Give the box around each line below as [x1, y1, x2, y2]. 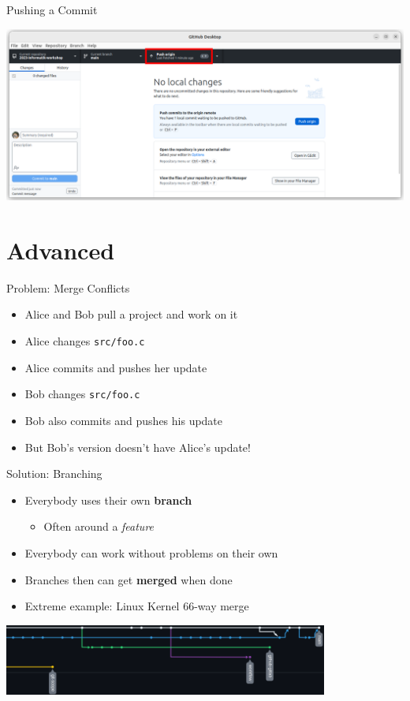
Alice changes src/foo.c [24, 333, 145, 349]
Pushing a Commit [6, 2, 98, 17]
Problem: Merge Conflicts [6, 279, 130, 296]
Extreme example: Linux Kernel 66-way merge [24, 598, 249, 614]
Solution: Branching [6, 465, 102, 482]
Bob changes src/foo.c [24, 386, 140, 402]
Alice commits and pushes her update [24, 359, 207, 375]
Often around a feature [43, 518, 155, 535]
